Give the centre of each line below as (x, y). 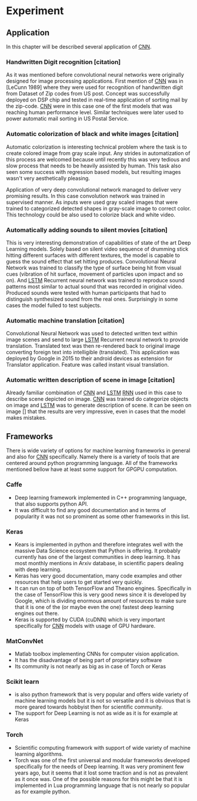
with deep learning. (38, 569)
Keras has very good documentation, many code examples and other (98, 575)
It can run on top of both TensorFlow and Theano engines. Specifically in (103, 588)
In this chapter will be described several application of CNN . (79, 47)
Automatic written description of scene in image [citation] (91, 380)
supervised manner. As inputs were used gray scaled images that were (92, 202)
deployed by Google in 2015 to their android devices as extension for (89, 358)
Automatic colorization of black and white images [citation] (93, 134)
